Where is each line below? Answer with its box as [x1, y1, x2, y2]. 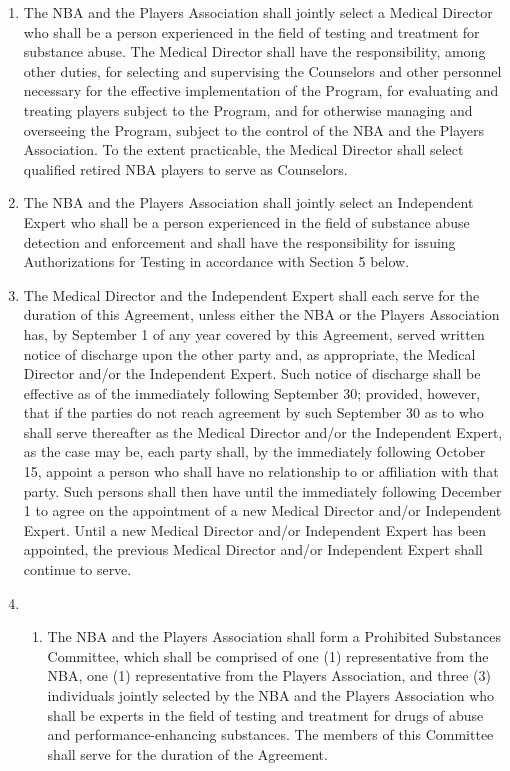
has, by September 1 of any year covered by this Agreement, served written [23, 323, 485, 344]
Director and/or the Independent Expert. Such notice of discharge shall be [23, 363, 481, 384]
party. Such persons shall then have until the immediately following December [23, 480, 502, 501]
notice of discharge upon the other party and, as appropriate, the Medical [23, 343, 476, 364]
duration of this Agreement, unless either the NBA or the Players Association [23, 304, 500, 325]
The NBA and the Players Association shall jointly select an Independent [23, 192, 474, 213]
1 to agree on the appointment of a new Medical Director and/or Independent [23, 500, 502, 521]
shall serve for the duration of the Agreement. [47, 743, 328, 764]
